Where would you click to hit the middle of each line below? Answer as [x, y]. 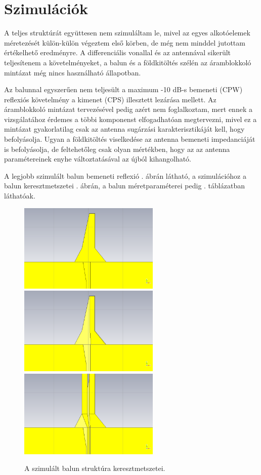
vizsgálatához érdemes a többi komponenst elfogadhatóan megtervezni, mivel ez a [130, 119]
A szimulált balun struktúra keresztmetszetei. [95, 468]
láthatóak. [20, 196]
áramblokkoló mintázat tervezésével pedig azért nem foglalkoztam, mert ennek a [128, 109]
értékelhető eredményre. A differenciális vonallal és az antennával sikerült [117, 52]
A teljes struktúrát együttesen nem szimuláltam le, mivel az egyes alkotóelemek [127, 33]
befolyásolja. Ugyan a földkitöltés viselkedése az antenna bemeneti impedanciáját [130, 139]
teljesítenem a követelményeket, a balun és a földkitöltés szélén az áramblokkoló [128, 62]
